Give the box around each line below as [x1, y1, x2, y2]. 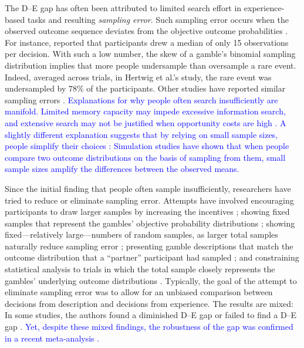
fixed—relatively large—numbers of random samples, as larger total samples [5, 228, 278, 241]
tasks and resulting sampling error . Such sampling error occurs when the [27, 13, 289, 25]
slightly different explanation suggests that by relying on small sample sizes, [5, 128, 278, 140]
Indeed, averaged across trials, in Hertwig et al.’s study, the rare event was [5, 70, 272, 83]
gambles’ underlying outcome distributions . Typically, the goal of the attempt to [5, 274, 297, 286]
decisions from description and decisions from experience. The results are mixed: [5, 297, 293, 309]
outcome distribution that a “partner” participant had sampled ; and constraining [5, 251, 299, 263]
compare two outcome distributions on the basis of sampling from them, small [5, 151, 286, 163]
